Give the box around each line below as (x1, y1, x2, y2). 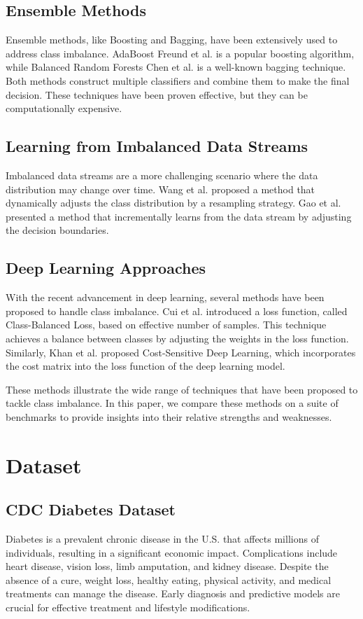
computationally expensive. (6, 101, 122, 116)
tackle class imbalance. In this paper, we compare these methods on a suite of (6, 396, 339, 410)
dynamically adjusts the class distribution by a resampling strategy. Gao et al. (6, 195, 341, 210)
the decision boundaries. (6, 223, 109, 237)
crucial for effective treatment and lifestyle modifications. (6, 600, 250, 615)
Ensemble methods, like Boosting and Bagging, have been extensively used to (6, 32, 338, 47)
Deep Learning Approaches (6, 257, 206, 279)
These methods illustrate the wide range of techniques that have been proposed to (6, 382, 358, 396)
